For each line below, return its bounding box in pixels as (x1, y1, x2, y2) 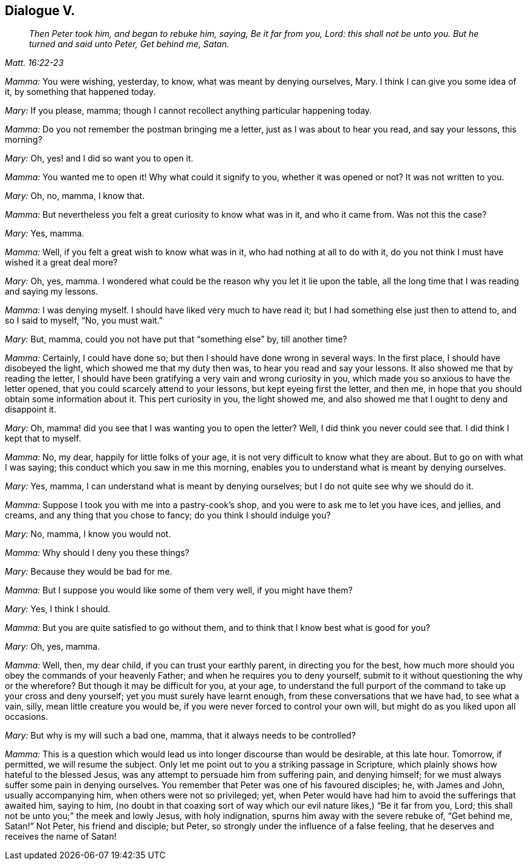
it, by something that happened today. (5, 86, 156, 97)
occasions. (5, 711, 48, 722)
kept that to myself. (5, 433, 81, 444)
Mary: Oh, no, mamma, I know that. (5, 191, 145, 201)
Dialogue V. (5, 3, 76, 18)
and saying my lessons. (5, 286, 99, 297)
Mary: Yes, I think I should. (5, 604, 111, 615)
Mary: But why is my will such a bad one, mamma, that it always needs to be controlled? (5, 730, 356, 741)
